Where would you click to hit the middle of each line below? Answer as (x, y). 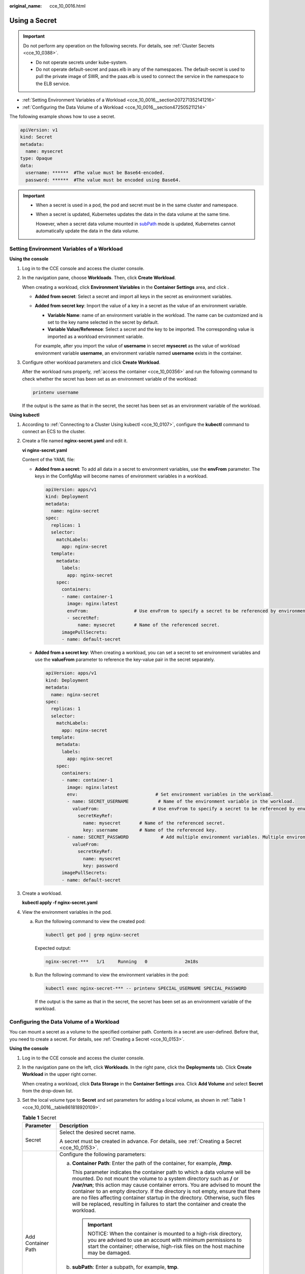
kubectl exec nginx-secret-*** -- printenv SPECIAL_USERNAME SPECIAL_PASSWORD (146, 988)
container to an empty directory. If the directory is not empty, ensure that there (166, 1191)
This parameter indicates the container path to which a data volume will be (161, 1172)
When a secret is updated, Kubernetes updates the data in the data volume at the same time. (133, 215)
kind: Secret (36, 137)
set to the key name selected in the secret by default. (103, 322)
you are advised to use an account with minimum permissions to (165, 1240)
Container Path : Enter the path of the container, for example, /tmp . (152, 1163)
